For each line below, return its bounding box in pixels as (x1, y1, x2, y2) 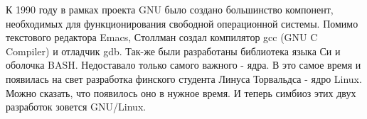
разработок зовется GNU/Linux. (6, 99, 147, 114)
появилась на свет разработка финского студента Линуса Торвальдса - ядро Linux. (6, 71, 362, 86)
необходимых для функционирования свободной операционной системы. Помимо (6, 16, 358, 30)
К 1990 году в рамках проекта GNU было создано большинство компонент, (6, 2, 334, 16)
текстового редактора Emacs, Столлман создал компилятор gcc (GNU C (6, 30, 318, 45)
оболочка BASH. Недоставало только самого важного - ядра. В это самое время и (6, 57, 361, 72)
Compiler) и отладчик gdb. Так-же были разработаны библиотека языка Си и (6, 43, 341, 58)
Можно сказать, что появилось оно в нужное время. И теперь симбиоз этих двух (6, 85, 356, 100)
